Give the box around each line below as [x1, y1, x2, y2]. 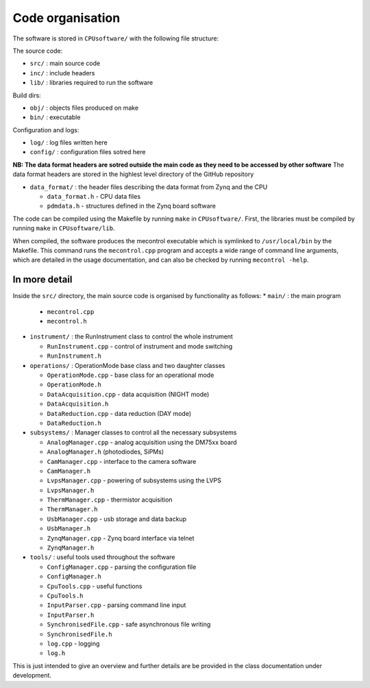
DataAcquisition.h [47, 400, 109, 408]
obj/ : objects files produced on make [29, 103, 139, 112]
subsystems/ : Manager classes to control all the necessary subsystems [29, 428, 237, 437]
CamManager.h [47, 467, 91, 475]
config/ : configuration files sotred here [29, 148, 146, 156]
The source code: [12, 47, 63, 55]
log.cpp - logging [47, 639, 100, 648]
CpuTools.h [47, 591, 84, 600]
